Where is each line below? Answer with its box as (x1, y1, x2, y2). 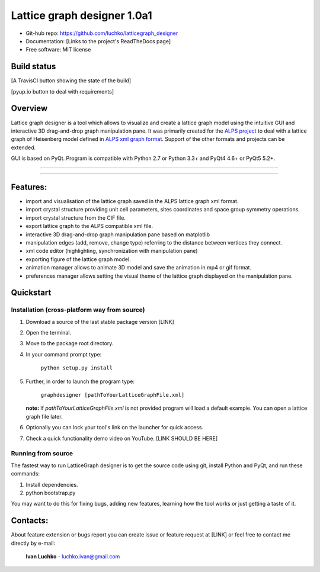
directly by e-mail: (11, 539, 56, 547)
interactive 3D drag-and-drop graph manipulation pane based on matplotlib (25, 231, 210, 238)
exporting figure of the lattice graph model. (25, 255, 131, 263)
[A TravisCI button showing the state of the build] (11, 77, 132, 84)
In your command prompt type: (25, 351, 102, 358)
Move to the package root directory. (25, 340, 114, 347)
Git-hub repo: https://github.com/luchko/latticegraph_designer (25, 30, 178, 37)
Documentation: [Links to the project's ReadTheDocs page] (25, 37, 171, 44)
